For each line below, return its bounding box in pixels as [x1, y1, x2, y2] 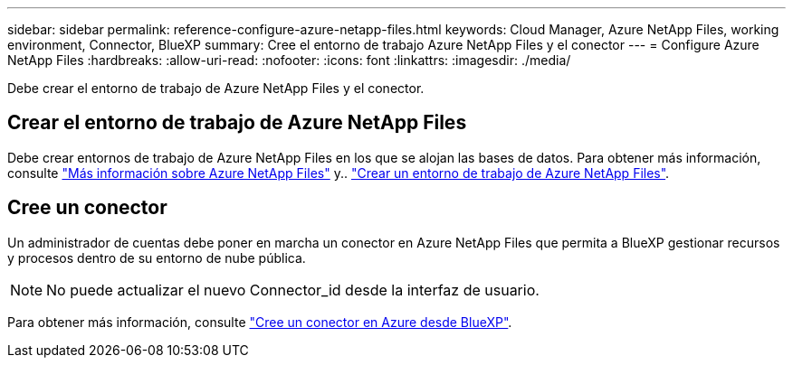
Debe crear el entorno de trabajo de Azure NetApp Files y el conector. [7, 80, 425, 96]
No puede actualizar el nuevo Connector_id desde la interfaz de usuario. [46, 280, 540, 299]
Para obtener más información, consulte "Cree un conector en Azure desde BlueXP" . [7, 314, 512, 330]
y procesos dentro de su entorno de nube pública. [7, 249, 306, 266]
